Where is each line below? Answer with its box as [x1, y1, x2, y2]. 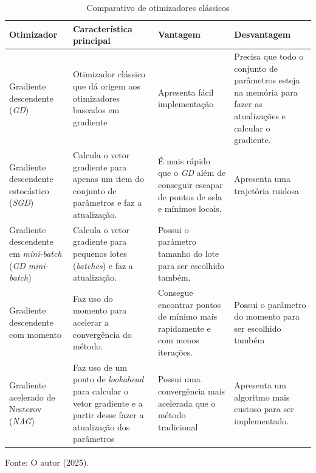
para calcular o [72, 385, 129, 398]
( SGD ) [9, 196, 34, 209]
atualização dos [72, 420, 130, 433]
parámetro [157, 235, 197, 248]
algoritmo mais [234, 390, 290, 403]
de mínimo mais [157, 310, 218, 323]
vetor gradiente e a [72, 396, 143, 409]
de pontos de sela [157, 190, 222, 203]
